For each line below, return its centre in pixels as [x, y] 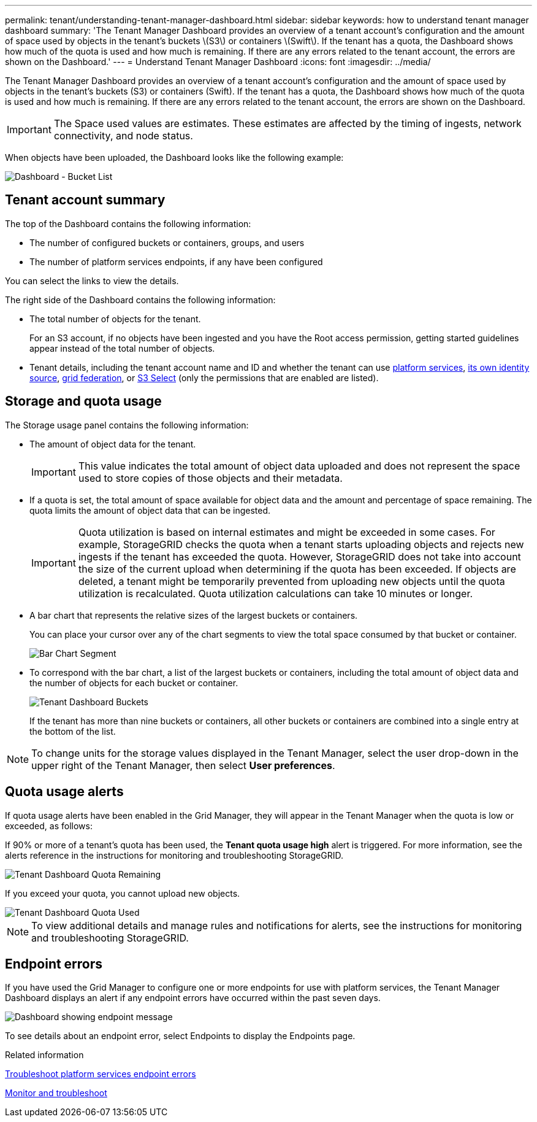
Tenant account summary [85, 200]
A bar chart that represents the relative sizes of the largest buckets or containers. [194, 615]
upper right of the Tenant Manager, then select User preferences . [183, 765]
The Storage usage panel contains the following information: [127, 425]
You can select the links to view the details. [92, 280]
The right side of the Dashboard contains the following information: [140, 300]
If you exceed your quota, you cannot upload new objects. [123, 893]
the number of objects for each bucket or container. [134, 683]
